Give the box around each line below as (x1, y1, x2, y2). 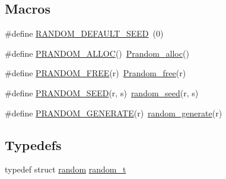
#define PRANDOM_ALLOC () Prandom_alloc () (5, 47, 189, 59)
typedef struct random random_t (5, 163, 126, 175)
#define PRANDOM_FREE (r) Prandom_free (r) (5, 67, 186, 79)
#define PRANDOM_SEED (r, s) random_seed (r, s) (5, 86, 199, 99)
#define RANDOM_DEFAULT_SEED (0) (5, 27, 164, 40)
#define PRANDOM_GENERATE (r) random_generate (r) (5, 106, 222, 119)
